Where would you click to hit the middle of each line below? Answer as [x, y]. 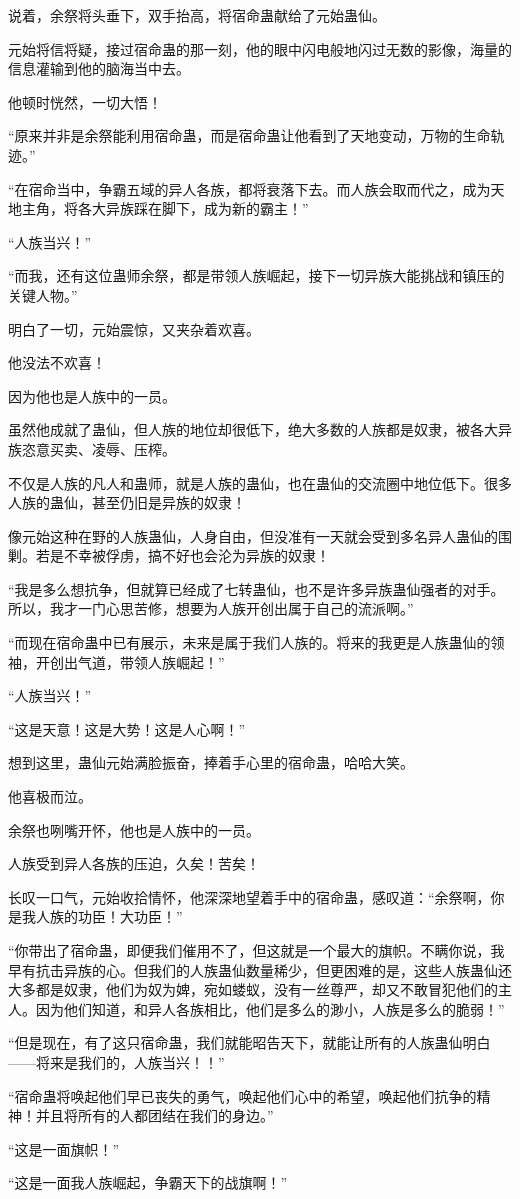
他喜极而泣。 [50, 796]
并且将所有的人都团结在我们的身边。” [154, 1115]
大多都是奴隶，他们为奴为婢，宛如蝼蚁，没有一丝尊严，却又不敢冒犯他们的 [253, 989]
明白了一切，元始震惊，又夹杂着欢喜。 [134, 328]
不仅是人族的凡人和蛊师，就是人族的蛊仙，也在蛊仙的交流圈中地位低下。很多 [260, 482]
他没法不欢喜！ [57, 362]
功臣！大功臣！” [130, 916]
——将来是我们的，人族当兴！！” [116, 1061]
